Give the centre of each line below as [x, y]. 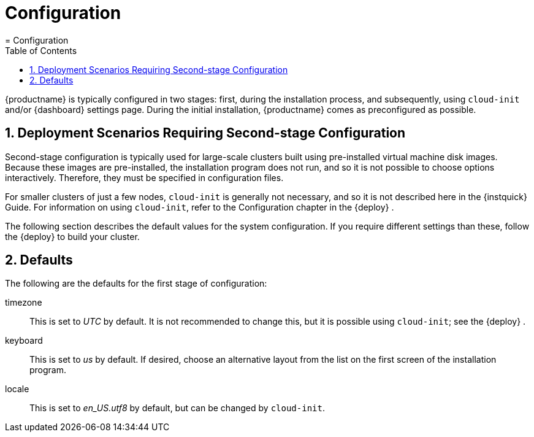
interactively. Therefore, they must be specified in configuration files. [144, 177]
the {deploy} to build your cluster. [72, 236]
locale [17, 389]
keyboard [24, 341]
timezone [24, 303]
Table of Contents [41, 50]
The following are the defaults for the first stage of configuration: [136, 284]
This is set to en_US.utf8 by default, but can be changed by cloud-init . [177, 408]
